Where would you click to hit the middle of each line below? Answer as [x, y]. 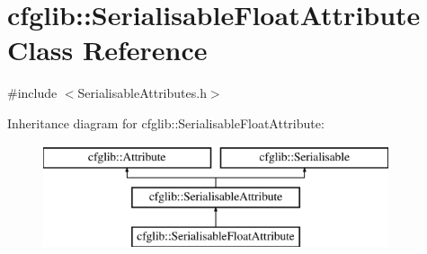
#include [32, 93]
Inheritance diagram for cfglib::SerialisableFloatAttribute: [166, 123]
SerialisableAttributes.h [142, 93]
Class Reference [107, 50]
